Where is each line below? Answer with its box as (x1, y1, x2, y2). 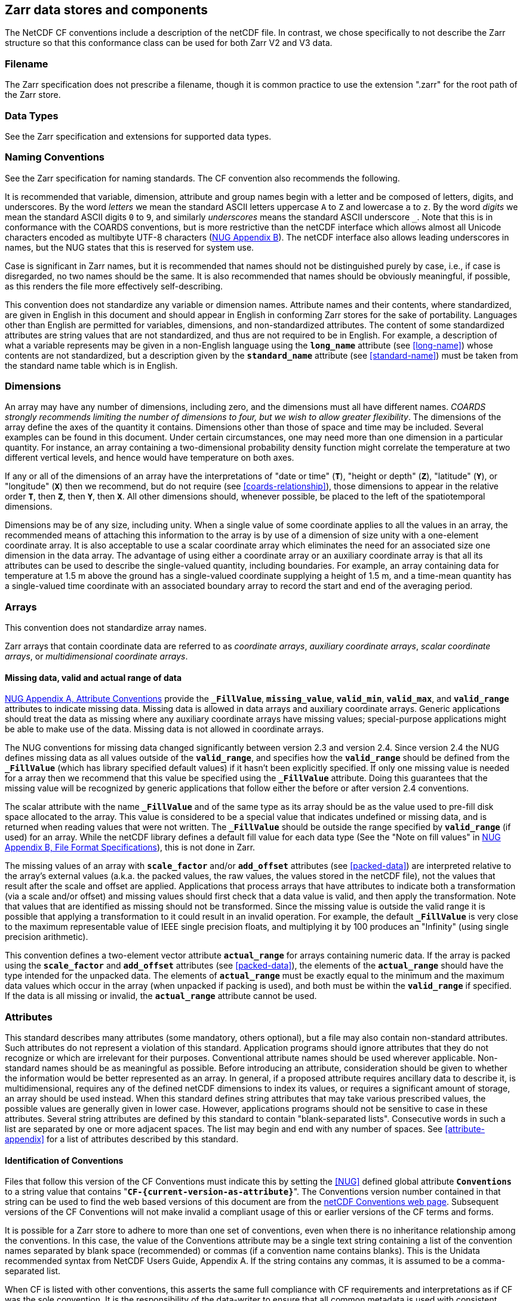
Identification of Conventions (5, 1155, 124, 1166)
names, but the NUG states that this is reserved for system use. (5, 242, 254, 252)
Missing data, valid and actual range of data (5, 672, 182, 683)
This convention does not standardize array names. (5, 622, 207, 633)
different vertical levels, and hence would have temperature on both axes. (5, 452, 294, 463)
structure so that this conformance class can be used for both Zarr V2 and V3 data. (5, 38, 333, 48)
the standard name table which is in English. (5, 360, 178, 371)
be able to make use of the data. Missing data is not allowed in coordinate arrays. (5, 724, 324, 735)
